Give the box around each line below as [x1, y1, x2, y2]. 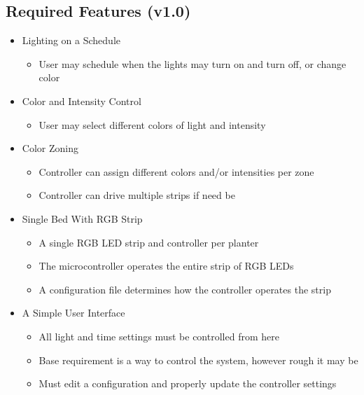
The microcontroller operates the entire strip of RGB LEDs [38, 258, 294, 273]
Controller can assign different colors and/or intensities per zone [38, 164, 314, 179]
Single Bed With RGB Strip [22, 211, 143, 226]
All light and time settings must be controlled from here [38, 328, 279, 343]
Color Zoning [22, 141, 78, 155]
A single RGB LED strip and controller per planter [38, 235, 259, 249]
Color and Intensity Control [22, 93, 141, 108]
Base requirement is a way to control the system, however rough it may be [38, 352, 358, 367]
